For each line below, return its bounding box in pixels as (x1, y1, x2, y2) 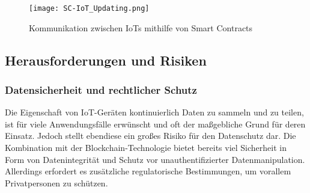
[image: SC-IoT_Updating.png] (29, 4, 150, 13)
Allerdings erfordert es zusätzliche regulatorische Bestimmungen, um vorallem (5, 165, 291, 177)
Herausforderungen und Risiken (5, 51, 207, 69)
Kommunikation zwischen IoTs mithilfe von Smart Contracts (29, 21, 253, 34)
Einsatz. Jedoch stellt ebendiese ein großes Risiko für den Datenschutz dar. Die (5, 129, 296, 142)
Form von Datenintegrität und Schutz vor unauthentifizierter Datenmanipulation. (5, 153, 305, 165)
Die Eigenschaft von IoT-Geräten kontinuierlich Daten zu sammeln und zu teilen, (5, 106, 304, 118)
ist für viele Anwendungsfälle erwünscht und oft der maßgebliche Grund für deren (5, 117, 306, 130)
